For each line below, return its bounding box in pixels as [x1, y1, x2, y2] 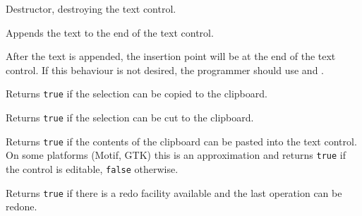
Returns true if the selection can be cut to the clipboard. [6, 110, 254, 125]
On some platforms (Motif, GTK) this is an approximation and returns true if [6, 148, 346, 162]
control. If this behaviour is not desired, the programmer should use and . [6, 62, 324, 77]
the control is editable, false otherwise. [6, 162, 179, 176]
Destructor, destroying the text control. [6, 1, 176, 16]
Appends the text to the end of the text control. [6, 25, 214, 40]
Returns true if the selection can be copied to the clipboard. [6, 86, 267, 101]
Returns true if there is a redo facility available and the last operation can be [6, 185, 342, 200]
